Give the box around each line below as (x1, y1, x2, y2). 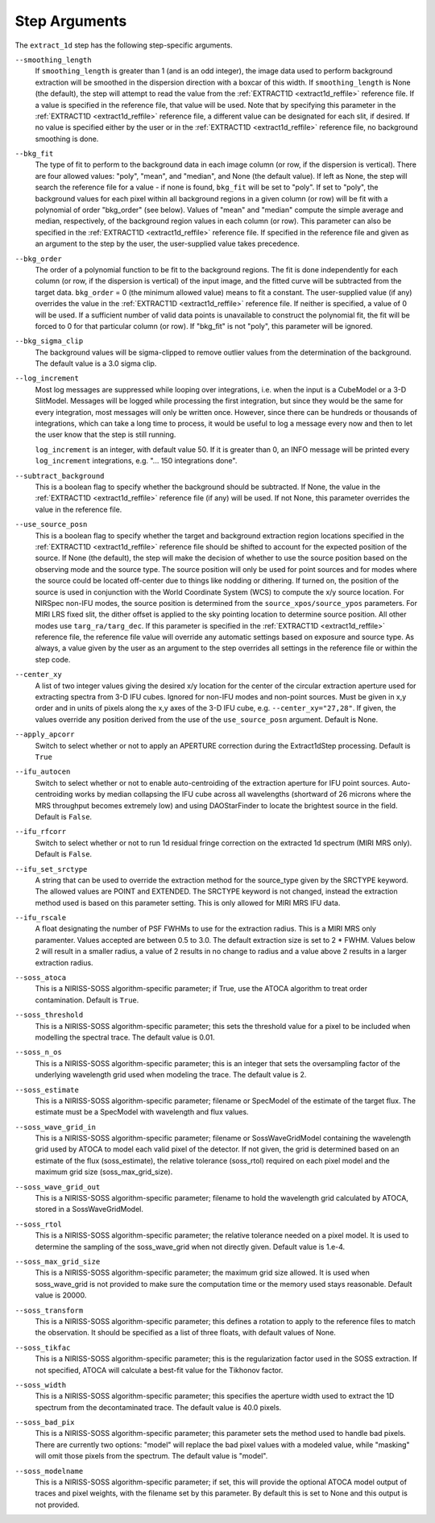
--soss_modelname (14, 1467, 84, 1475)
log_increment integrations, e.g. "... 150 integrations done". (35, 456, 238, 466)
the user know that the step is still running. (35, 430, 176, 439)
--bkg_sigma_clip (14, 337, 84, 346)
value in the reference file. (35, 504, 122, 514)
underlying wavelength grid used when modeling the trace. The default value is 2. (35, 1070, 307, 1080)
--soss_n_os (14, 1048, 62, 1057)
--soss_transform (14, 1305, 84, 1315)
